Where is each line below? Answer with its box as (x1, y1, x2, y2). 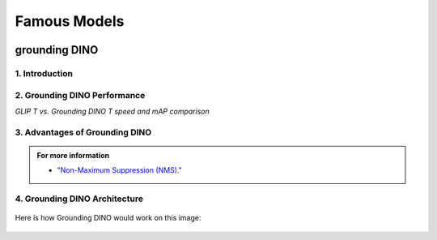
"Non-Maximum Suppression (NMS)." (57, 165, 182, 175)
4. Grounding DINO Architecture (15, 193, 143, 204)
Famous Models (15, 12, 125, 30)
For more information (36, 150, 110, 160)
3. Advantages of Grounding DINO (15, 126, 152, 138)
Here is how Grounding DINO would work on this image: (15, 213, 202, 223)
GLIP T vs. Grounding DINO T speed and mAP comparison (15, 106, 210, 116)
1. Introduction (15, 67, 73, 79)
